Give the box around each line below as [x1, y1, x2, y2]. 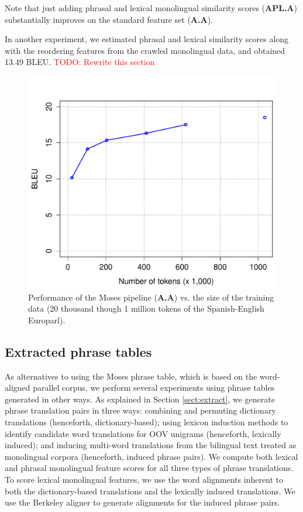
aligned [5, 381, 30, 394]
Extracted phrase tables [5, 342, 152, 360]
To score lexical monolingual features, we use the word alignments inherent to [5, 473, 284, 486]
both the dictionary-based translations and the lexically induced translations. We [5, 484, 295, 497]
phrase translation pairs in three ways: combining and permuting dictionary [5, 404, 276, 417]
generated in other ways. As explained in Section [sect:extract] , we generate [5, 392, 275, 405]
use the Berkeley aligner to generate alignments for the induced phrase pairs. [5, 496, 280, 508]
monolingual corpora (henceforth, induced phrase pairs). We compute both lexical [5, 450, 298, 462]
